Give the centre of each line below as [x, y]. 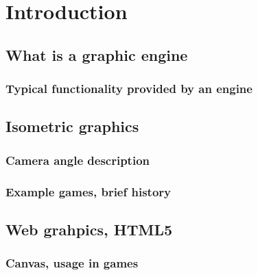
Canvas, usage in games [72, 263]
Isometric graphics [72, 126]
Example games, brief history [88, 191]
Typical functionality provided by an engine [129, 89]
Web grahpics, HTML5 [89, 229]
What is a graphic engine [97, 54]
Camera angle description [78, 160]
